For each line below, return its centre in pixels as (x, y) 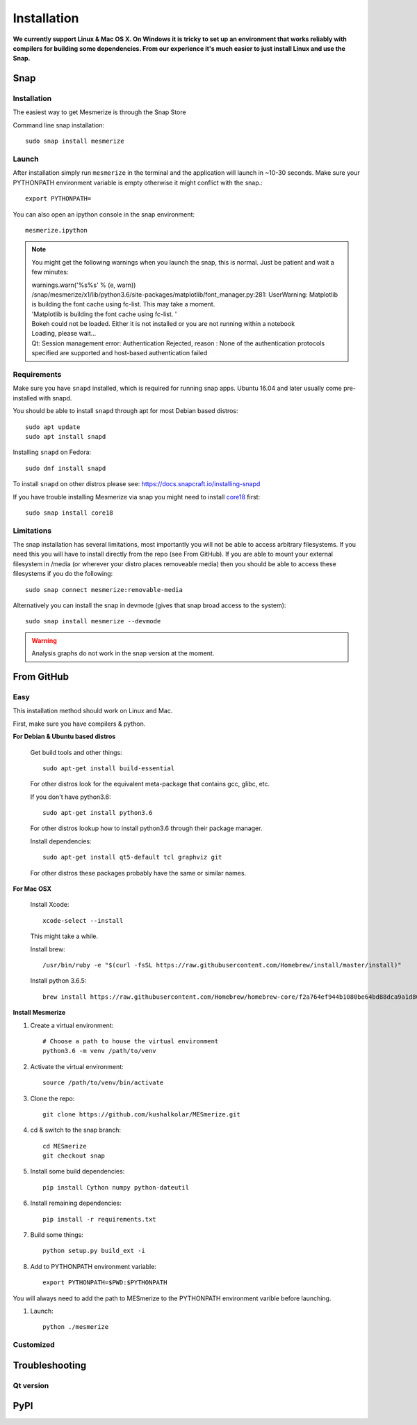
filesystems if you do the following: (63, 574)
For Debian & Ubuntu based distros (64, 737)
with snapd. (55, 398)
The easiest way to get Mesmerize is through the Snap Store (100, 112)
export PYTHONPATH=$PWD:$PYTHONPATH (105, 1283)
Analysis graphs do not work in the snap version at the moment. (123, 653)
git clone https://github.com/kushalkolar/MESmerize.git (142, 1114)
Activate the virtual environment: (77, 1066)
